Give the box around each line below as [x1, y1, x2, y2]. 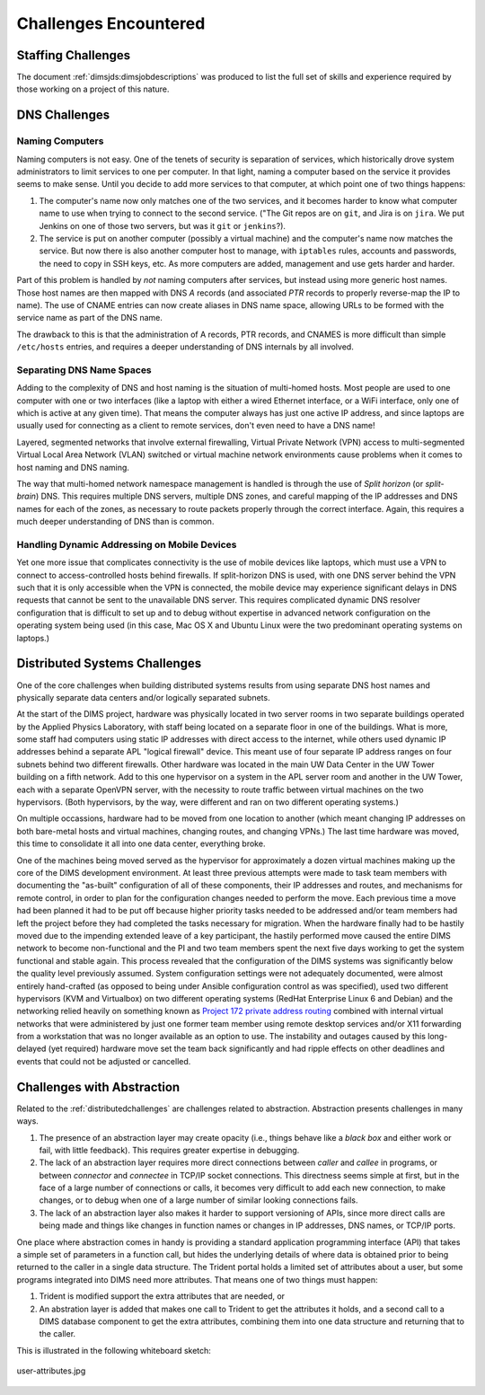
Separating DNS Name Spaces [16, 364, 152, 376]
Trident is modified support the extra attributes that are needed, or [39, 1291, 286, 1302]
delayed [16, 1043, 47, 1055]
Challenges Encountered [16, 13, 206, 33]
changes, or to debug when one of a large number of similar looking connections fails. [39, 1195, 358, 1205]
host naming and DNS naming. [16, 462, 130, 472]
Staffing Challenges [16, 48, 131, 63]
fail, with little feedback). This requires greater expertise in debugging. [39, 1144, 300, 1155]
